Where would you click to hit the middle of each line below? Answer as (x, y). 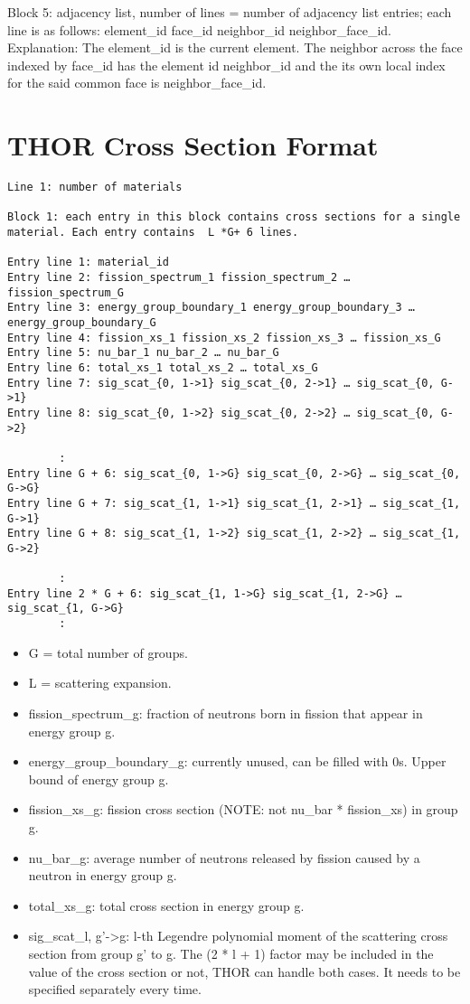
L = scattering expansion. (100, 683)
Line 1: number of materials (95, 188)
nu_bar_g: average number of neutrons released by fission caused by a (224, 857)
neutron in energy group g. (103, 875)
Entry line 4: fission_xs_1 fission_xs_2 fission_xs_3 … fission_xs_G (224, 338)
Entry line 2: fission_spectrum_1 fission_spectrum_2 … (179, 278)
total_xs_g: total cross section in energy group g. (166, 905)
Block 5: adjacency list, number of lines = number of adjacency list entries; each (230, 12)
